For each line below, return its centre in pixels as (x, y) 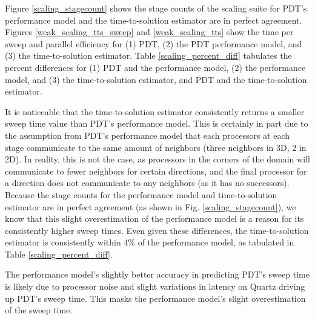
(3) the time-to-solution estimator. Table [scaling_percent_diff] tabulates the (148, 55)
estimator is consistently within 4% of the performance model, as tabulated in (150, 242)
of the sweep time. (39, 310)
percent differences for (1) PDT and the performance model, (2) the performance (155, 67)
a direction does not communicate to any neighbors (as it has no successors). (147, 183)
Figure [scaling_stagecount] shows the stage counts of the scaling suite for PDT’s (156, 8)
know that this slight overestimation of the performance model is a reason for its (154, 218)
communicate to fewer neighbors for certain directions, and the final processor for (156, 171)
